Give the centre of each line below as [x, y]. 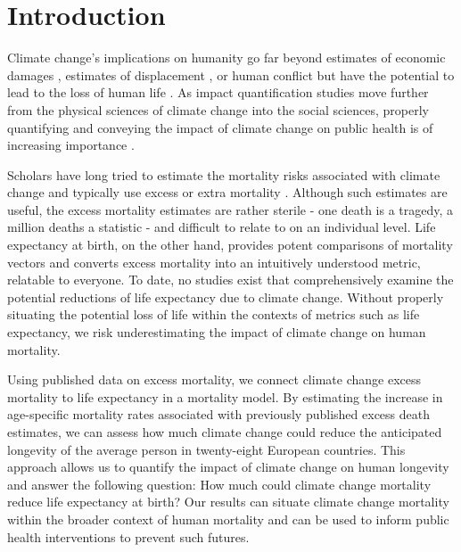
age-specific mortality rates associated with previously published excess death [218, 414]
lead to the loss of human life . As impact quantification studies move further [218, 92]
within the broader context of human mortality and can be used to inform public [228, 519]
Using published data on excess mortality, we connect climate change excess [214, 379]
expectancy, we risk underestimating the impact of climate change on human [217, 332]
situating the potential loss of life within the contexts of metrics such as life [214, 314]
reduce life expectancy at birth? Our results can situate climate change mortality [228, 502]
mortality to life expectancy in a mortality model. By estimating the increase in [225, 396]
